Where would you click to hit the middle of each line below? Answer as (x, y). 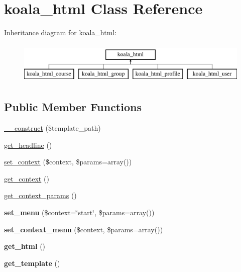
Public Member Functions (73, 107)
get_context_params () (40, 195)
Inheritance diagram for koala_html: (61, 32)
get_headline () (28, 145)
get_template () (32, 263)
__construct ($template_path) (52, 128)
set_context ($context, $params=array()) (68, 162)
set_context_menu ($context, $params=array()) (84, 229)
